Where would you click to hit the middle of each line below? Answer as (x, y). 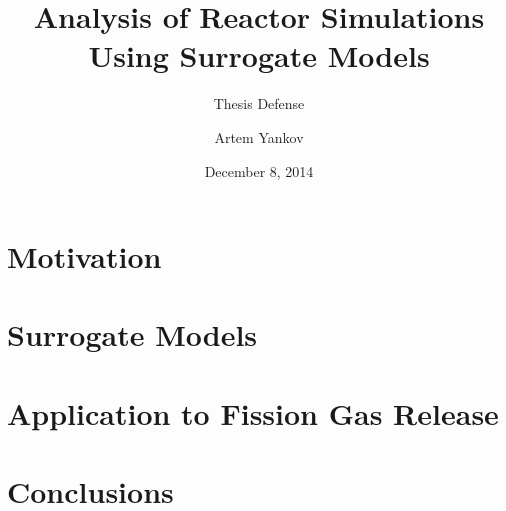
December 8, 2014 (259, 170)
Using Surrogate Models (259, 55)
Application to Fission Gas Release (253, 412)
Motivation (84, 256)
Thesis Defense (259, 103)
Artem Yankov (259, 136)
